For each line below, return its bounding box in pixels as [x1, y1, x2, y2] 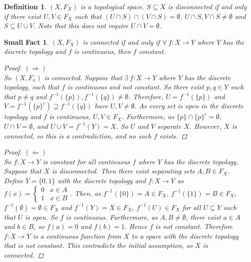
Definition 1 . [4, 1, 47, 11]
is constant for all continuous [42, 156, 130, 166]
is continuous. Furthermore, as [66, 211, 158, 222]
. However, [189, 121, 222, 131]
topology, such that [4, 82, 59, 92]
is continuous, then [74, 46, 131, 56]
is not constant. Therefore [155, 221, 233, 231]
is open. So [25, 211, 58, 222]
